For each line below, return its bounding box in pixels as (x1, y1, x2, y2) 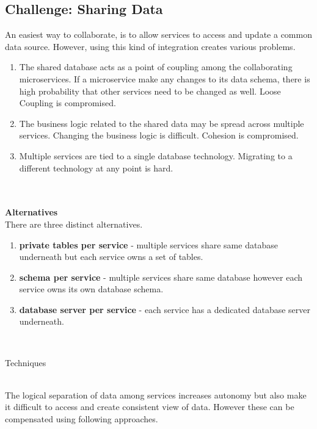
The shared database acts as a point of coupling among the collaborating (19, 60, 293, 73)
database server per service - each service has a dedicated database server (19, 303, 310, 315)
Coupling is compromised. (19, 96, 116, 109)
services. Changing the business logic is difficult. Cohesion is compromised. (19, 129, 299, 142)
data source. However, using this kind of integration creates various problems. (5, 40, 296, 52)
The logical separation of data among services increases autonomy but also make (5, 388, 307, 401)
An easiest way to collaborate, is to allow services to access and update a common (5, 28, 312, 41)
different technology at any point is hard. (19, 161, 173, 174)
